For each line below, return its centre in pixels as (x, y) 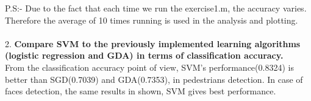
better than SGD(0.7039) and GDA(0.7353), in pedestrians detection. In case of (154, 79)
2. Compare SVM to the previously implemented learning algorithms (153, 43)
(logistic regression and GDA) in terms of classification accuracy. (144, 55)
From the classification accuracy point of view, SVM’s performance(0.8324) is (149, 67)
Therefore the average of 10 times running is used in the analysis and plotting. (152, 20)
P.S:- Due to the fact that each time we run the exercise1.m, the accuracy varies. (156, 8)
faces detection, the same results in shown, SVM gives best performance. (141, 91)
